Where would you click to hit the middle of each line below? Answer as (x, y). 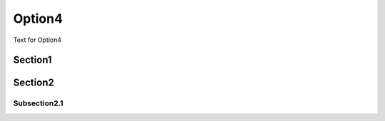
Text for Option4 (37, 40)
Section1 (33, 60)
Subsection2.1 (38, 103)
